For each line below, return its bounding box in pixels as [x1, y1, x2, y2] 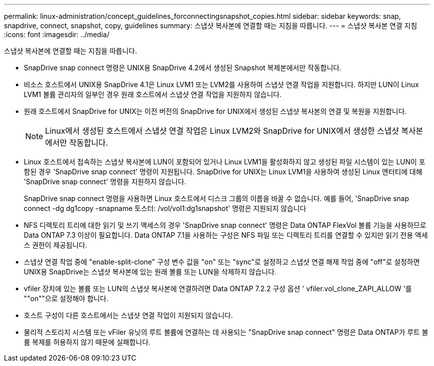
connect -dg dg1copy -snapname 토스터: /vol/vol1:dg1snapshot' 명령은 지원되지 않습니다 [24, 204, 306, 212]
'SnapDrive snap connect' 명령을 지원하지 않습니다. [24, 177, 186, 186]
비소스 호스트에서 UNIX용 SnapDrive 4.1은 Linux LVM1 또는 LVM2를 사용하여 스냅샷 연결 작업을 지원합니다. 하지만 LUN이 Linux [24, 80, 419, 89]
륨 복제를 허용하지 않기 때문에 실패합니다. [24, 338, 151, 346]
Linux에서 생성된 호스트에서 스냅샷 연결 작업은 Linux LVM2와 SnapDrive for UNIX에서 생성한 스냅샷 [45, 126, 399, 136]
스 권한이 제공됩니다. [24, 241, 87, 249]
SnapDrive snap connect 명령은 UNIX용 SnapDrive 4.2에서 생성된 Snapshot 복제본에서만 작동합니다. [24, 63, 342, 72]
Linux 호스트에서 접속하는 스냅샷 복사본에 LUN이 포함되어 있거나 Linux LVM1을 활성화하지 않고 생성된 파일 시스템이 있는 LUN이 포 [24, 157, 426, 166]
